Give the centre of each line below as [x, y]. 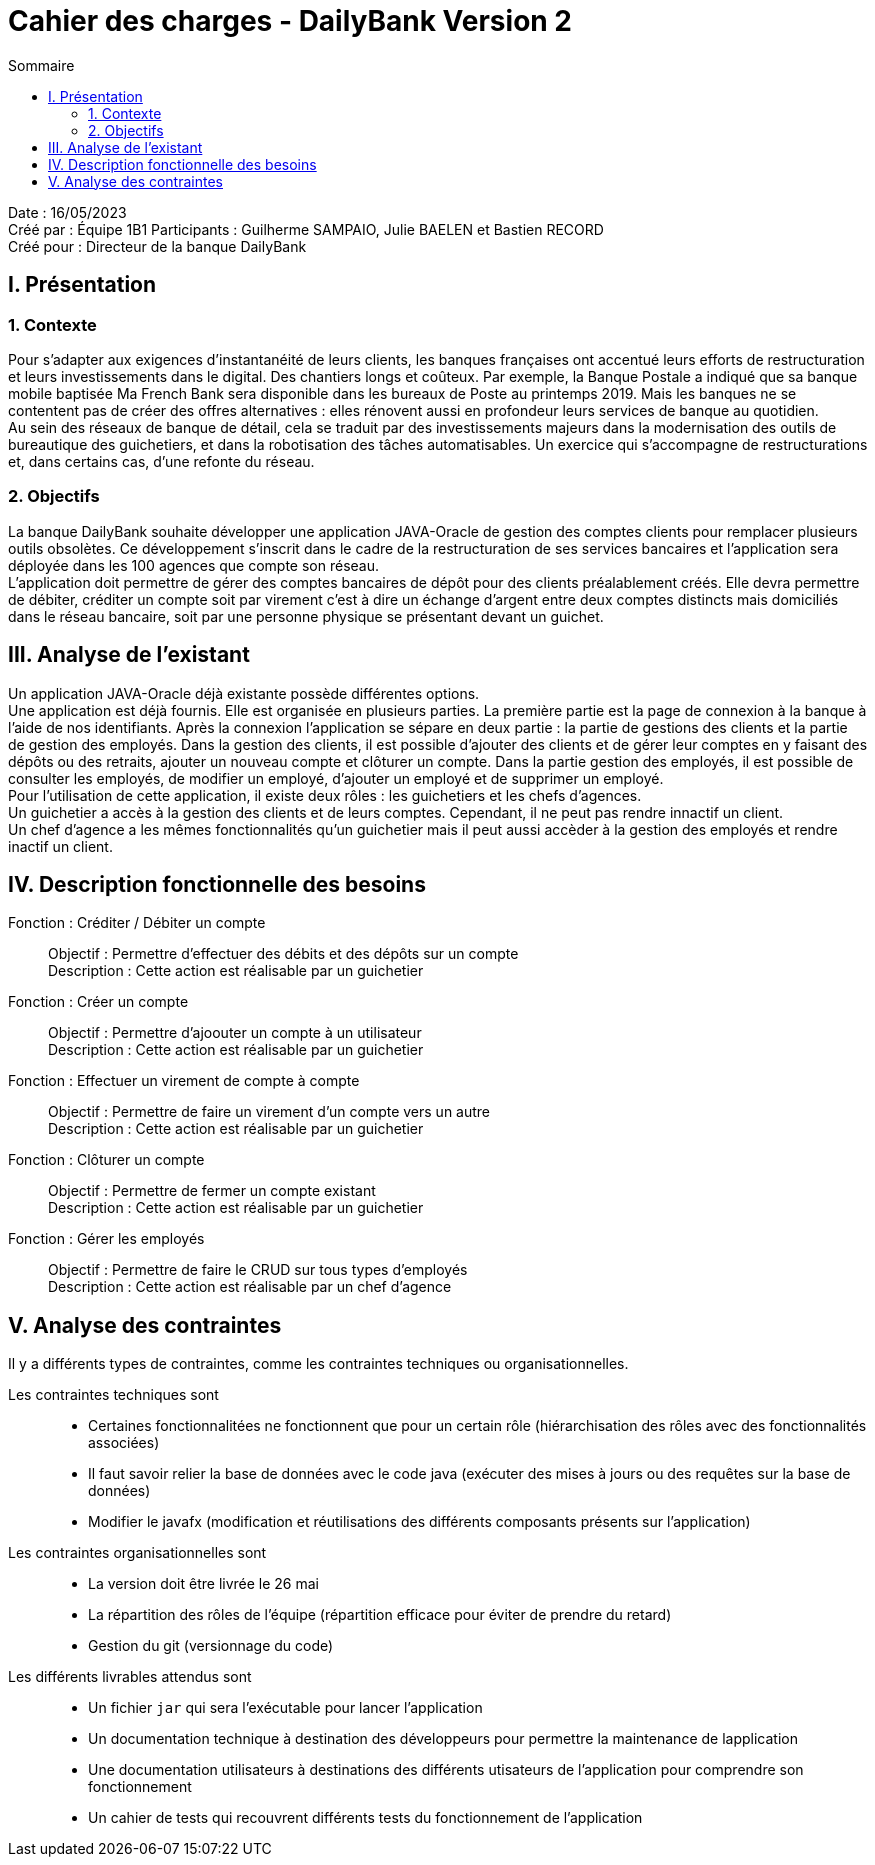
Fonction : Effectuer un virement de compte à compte [184, 1081]
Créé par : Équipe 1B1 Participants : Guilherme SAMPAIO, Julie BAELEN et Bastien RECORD [306, 229]
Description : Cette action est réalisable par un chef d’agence [250, 1287]
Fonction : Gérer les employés [106, 1239]
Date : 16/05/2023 [67, 212]
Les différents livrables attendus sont [130, 1677]
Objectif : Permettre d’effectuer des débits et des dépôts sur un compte [283, 954]
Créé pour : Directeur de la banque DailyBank [157, 246]
